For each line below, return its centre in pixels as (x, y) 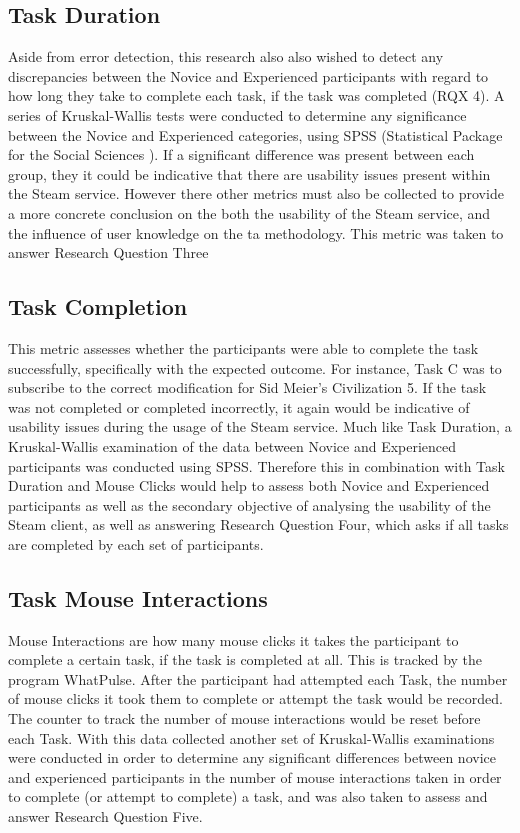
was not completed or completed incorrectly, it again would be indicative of (239, 406)
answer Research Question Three (108, 252)
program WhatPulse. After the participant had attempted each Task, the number (258, 678)
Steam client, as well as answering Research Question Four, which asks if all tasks (258, 524)
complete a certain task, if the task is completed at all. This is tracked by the (245, 659)
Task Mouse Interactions (138, 597)
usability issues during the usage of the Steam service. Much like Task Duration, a (260, 426)
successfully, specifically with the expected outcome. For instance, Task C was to (255, 367)
